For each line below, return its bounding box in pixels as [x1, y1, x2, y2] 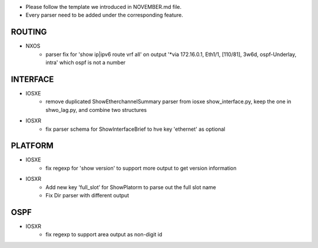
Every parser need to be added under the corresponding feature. [25, 12, 184, 19]
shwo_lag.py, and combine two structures [45, 106, 147, 113]
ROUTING [11, 27, 47, 37]
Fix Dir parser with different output [45, 192, 130, 199]
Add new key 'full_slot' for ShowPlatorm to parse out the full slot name [45, 183, 216, 191]
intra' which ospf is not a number [45, 59, 126, 66]
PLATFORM [11, 141, 54, 151]
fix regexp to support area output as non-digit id [45, 231, 163, 238]
